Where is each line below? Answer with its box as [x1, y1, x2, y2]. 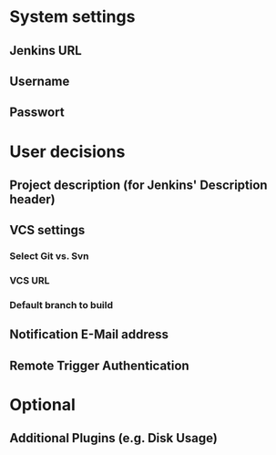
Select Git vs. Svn [9, 250, 89, 263]
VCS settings [9, 222, 86, 238]
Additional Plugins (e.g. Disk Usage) [9, 430, 219, 446]
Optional [9, 395, 76, 416]
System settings [9, 6, 136, 27]
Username [9, 73, 70, 88]
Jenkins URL [9, 43, 82, 58]
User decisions [9, 141, 126, 161]
